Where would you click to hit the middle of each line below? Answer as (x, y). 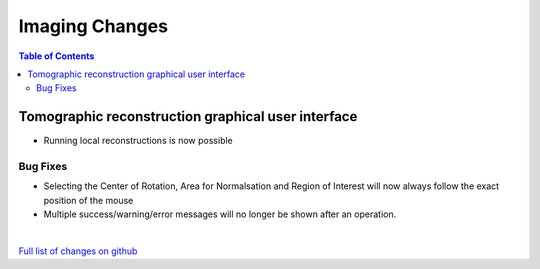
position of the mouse (88, 200)
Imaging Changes (93, 26)
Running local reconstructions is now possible (138, 141)
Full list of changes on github (78, 251)
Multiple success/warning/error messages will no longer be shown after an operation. (220, 214)
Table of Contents (56, 56)
